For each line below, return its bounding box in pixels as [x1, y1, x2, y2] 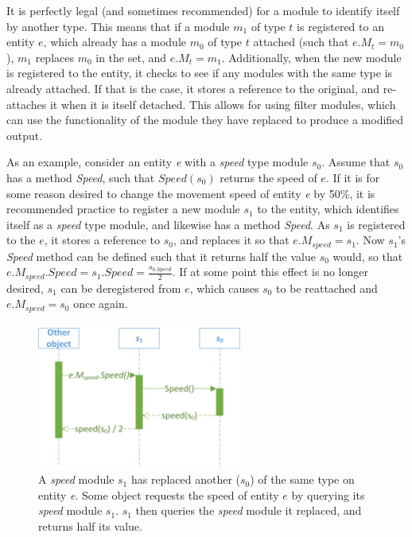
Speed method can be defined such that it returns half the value [6, 247, 316, 264]
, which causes [189, 279, 259, 296]
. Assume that [321, 154, 391, 170]
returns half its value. [38, 518, 142, 535]
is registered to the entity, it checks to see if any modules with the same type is [6, 64, 393, 81]
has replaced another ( [130, 471, 240, 488]
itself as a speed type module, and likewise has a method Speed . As [6, 216, 330, 232]
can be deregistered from [60, 279, 181, 296]
